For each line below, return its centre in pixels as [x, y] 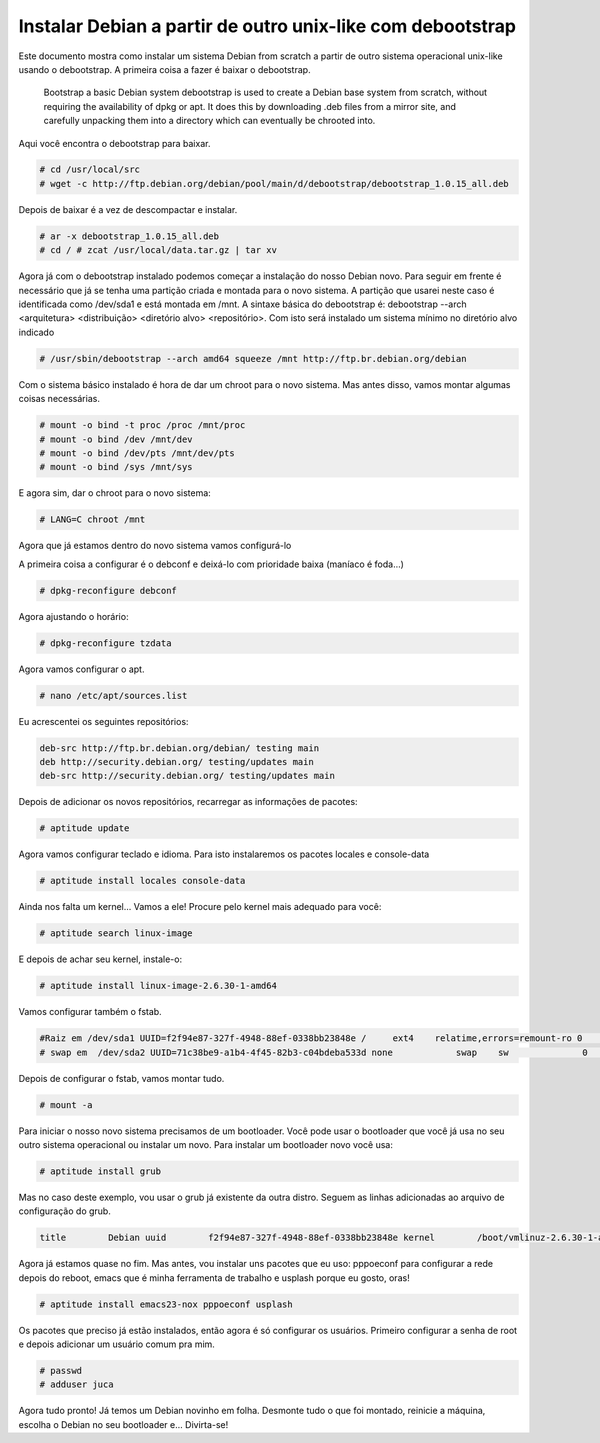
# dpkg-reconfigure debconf [108, 590]
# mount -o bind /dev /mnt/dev [116, 439]
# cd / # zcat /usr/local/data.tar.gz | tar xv [158, 250]
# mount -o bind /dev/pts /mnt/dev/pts [137, 453]
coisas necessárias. [59, 399]
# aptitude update [84, 828]
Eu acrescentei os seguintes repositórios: [103, 721]
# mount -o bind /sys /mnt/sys [116, 467]
